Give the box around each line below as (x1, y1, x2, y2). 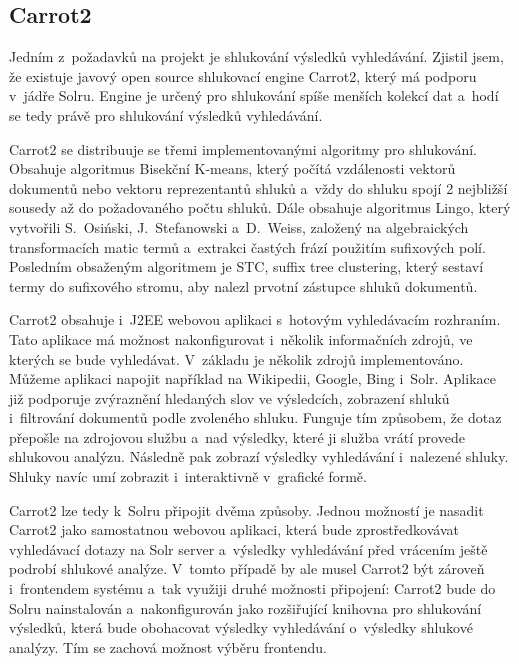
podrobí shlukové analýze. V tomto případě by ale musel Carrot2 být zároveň (9, 558, 485, 579)
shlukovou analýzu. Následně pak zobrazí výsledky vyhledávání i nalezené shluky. (9, 446, 509, 467)
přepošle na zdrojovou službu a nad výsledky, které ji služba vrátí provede (9, 426, 465, 447)
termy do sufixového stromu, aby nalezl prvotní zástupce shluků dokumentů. (9, 275, 478, 296)
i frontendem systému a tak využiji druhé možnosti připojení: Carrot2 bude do (9, 578, 496, 599)
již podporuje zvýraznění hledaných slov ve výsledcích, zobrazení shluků (9, 387, 450, 408)
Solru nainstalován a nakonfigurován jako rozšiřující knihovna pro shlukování (9, 597, 482, 618)
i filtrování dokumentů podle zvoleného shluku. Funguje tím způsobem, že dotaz (9, 407, 502, 428)
